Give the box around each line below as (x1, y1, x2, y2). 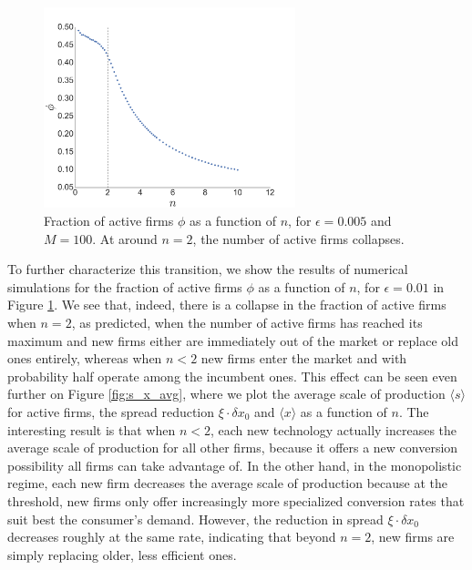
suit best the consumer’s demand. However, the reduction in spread (7, 509, 384, 528)
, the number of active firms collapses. (192, 229, 405, 248)
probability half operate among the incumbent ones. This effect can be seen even (7, 366, 457, 385)
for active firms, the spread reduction (7, 402, 215, 421)
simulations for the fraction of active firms (7, 277, 242, 296)
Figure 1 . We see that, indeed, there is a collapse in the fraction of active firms (7, 295, 446, 314)
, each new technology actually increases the (210, 420, 457, 439)
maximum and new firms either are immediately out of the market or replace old (7, 331, 458, 350)
